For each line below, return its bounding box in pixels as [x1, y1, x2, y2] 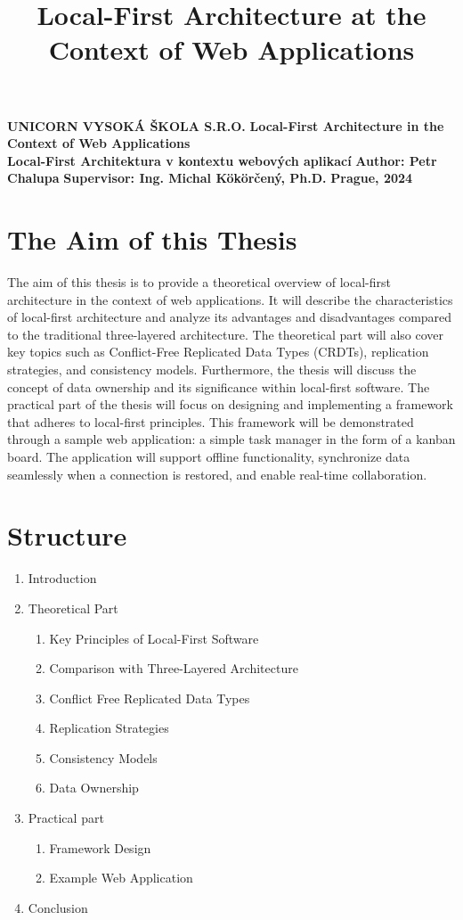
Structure [7, 517, 127, 554]
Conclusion [28, 898, 88, 916]
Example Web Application [49, 868, 193, 887]
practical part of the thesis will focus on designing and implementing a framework [7, 395, 453, 414]
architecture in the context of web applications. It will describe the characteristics [7, 290, 453, 308]
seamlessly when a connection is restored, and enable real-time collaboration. [7, 464, 427, 483]
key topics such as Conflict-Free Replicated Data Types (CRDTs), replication [7, 342, 429, 361]
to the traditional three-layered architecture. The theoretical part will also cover [7, 324, 443, 343]
